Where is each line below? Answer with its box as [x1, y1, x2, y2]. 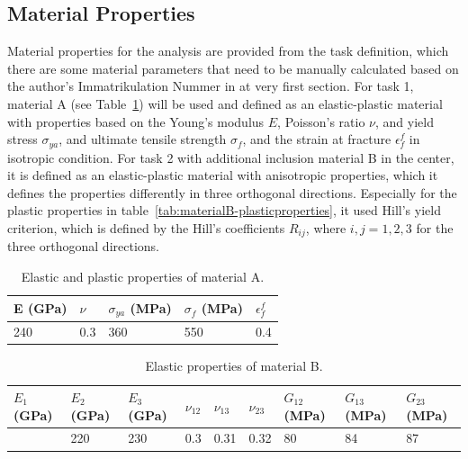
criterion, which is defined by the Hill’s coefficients [7, 219, 285, 237]
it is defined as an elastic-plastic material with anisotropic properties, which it [7, 166, 438, 184]
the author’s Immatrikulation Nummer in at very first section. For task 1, [7, 76, 414, 95]
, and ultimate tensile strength [58, 130, 227, 148]
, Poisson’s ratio [277, 112, 365, 130]
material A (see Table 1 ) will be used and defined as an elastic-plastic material [7, 94, 443, 112]
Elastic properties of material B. [145, 356, 323, 375]
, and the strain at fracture [242, 130, 391, 148]
